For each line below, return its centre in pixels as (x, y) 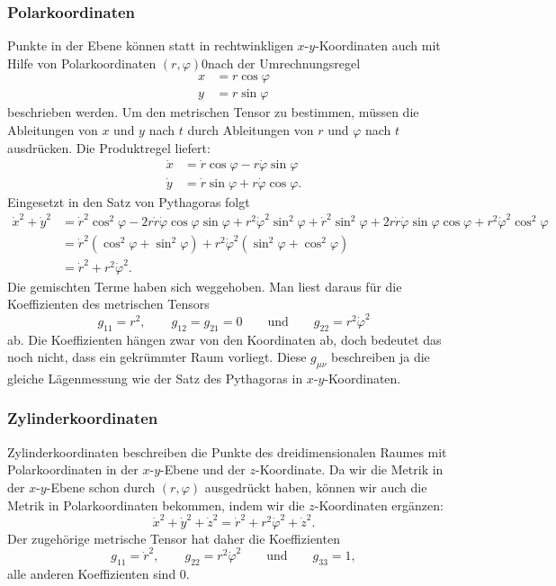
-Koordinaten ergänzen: (379, 505)
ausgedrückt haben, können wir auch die (316, 487)
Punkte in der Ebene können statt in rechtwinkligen (150, 45)
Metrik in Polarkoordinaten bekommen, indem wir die (156, 505)
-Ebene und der (203, 469)
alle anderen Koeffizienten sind (92, 573)
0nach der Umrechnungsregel (281, 63)
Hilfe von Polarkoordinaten (82, 63)
